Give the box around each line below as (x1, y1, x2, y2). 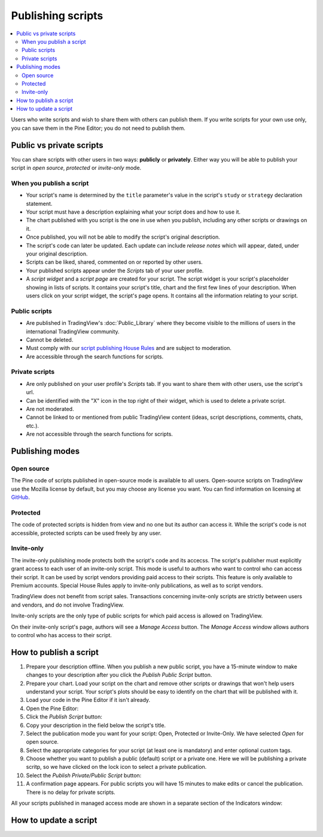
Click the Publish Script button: (26, 713, 103, 720)
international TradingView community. (26, 328, 120, 335)
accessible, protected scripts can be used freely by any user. (11, 529, 161, 537)
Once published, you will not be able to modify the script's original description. (26, 233, 221, 241)
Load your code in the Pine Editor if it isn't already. (26, 696, 151, 704)
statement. (26, 200, 53, 207)
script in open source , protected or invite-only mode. (11, 165, 142, 172)
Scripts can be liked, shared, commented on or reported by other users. (26, 258, 203, 266)
